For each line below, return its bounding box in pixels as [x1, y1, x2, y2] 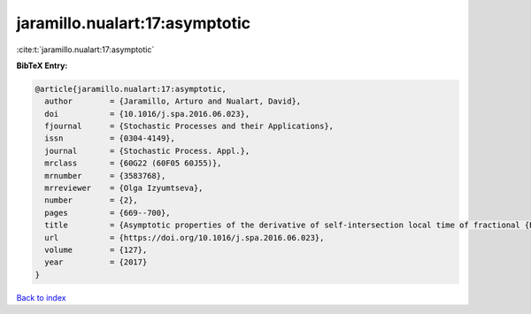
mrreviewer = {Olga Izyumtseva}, [44, 183, 204, 194]
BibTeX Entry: [16, 60, 68, 71]
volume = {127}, [44, 245, 148, 255]
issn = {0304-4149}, [44, 134, 176, 143]
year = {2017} [44, 257, 148, 267]
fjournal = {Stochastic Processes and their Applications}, [44, 121, 335, 132]
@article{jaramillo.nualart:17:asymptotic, [35, 84, 227, 94]
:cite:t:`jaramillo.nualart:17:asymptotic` [16, 44, 155, 55]
